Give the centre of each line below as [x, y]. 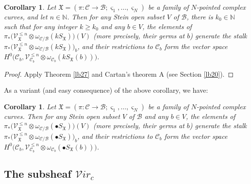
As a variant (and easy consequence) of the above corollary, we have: [106, 90]
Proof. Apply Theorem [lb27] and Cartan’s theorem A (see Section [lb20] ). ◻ [119, 74]
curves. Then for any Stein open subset [62, 116]
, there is [200, 17]
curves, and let [26, 17]
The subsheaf [38, 174]
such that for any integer [41, 26]
